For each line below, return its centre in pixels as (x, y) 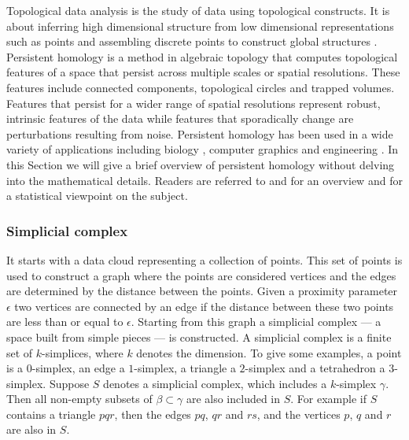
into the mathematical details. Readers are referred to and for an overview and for (204, 180)
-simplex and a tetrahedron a (315, 368)
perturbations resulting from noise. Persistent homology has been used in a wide (200, 133)
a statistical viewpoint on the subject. (97, 196)
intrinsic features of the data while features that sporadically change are (180, 118)
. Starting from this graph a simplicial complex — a (256, 322)
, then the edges (153, 414)
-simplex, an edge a (78, 368)
